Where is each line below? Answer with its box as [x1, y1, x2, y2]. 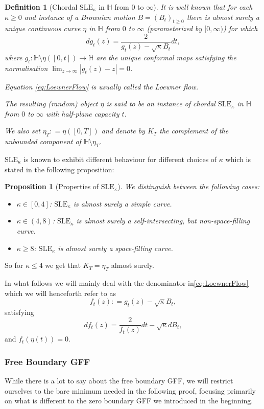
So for [5, 260, 23, 270]
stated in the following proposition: [5, 164, 114, 174]
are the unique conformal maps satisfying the [96, 52, 236, 62]
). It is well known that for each [153, 2, 253, 12]
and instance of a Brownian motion [24, 11, 135, 22]
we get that [45, 260, 81, 270]
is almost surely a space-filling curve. [58, 242, 173, 253]
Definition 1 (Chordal [5, 2, 78, 12]
